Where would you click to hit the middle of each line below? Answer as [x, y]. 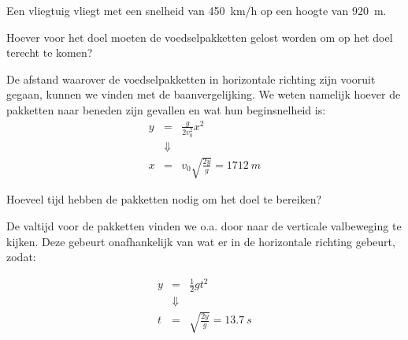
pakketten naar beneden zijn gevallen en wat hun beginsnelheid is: [166, 109]
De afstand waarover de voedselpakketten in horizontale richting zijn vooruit [191, 78]
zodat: [21, 257]
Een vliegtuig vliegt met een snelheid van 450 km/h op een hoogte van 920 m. [197, 10]
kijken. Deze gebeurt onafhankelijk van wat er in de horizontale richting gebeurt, [201, 241]
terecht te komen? [50, 52]
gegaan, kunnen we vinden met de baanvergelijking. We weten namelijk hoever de [204, 94]
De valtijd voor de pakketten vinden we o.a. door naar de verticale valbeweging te [204, 225]
